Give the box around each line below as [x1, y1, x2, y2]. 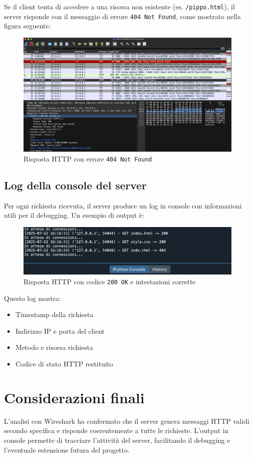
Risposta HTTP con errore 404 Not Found [24, 154, 152, 164]
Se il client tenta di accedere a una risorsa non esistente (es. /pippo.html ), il [4, 1, 235, 11]
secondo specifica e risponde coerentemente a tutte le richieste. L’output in [4, 425, 228, 435]
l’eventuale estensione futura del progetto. [4, 444, 130, 455]
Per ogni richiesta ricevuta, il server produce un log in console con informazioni [4, 200, 242, 210]
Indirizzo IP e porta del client [15, 325, 105, 336]
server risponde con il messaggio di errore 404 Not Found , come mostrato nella [4, 11, 241, 21]
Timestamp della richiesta [15, 309, 94, 320]
